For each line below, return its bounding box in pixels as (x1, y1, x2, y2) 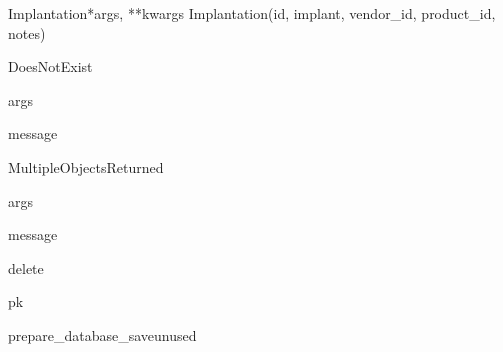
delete (8, 257, 44, 278)
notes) (8, 22, 46, 43)
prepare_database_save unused (8, 324, 197, 345)
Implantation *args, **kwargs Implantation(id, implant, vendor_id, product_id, (8, 3, 496, 23)
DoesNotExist (8, 56, 93, 77)
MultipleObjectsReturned (8, 156, 164, 177)
